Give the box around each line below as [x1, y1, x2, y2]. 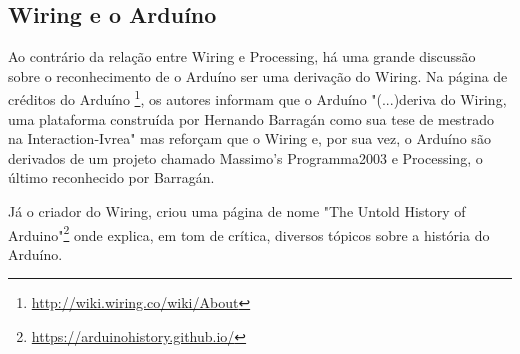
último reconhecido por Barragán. [8, 167, 215, 188]
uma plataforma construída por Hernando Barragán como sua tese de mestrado [8, 108, 495, 129]
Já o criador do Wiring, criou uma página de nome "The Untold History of [8, 201, 466, 222]
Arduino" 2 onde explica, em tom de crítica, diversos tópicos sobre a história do [8, 221, 490, 245]
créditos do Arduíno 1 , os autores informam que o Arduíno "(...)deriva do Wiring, [8, 86, 507, 110]
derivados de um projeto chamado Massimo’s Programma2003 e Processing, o [8, 147, 483, 168]
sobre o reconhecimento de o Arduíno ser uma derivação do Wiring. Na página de [8, 65, 508, 86]
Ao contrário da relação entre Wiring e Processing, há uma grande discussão [8, 46, 476, 67]
